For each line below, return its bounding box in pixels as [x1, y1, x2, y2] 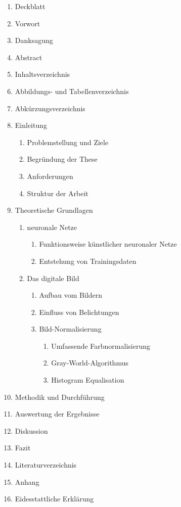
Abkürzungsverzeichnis [15, 103, 85, 113]
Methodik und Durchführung [15, 391, 105, 402]
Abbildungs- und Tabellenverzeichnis [15, 85, 129, 96]
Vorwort [15, 18, 40, 28]
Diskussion [15, 425, 48, 436]
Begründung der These [27, 154, 98, 164]
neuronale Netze [27, 221, 77, 232]
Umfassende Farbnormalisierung [51, 340, 150, 351]
